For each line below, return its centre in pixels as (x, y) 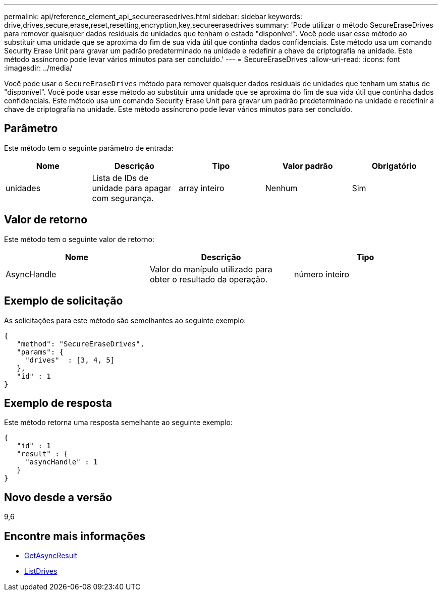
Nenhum (281, 188)
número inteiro (322, 274)
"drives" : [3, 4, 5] (70, 360)
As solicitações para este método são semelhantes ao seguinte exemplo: (125, 320)
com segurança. (123, 198)
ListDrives (41, 571)
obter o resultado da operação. (209, 279)
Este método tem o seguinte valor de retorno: (79, 239)
